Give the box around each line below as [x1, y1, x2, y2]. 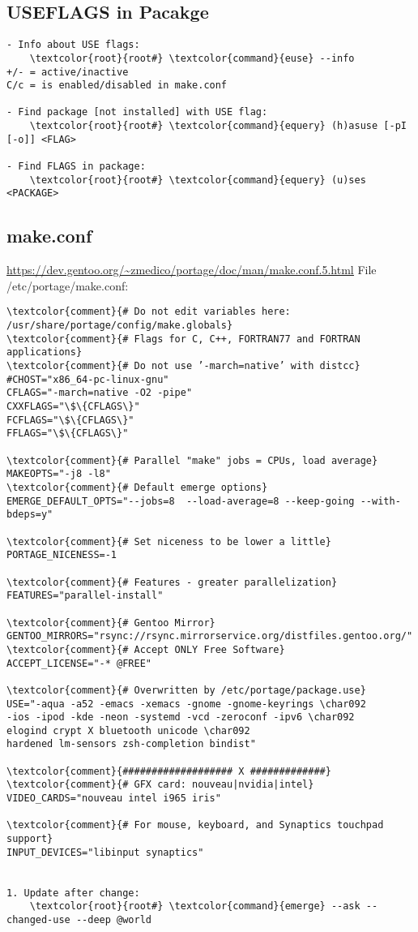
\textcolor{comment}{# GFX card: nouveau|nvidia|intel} [6, 779, 314, 791]
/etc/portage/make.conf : [6, 277, 129, 294]
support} [6, 833, 53, 845]
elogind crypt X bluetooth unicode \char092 [6, 724, 250, 737]
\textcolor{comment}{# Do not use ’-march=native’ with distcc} [6, 360, 360, 372]
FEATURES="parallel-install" [6, 590, 164, 602]
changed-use [6, 914, 70, 926]
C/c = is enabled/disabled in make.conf [6, 79, 228, 92]
